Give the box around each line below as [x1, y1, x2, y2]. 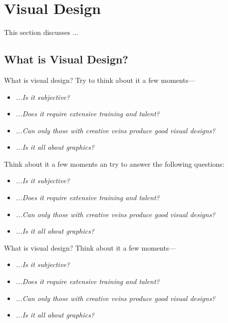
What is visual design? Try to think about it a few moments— [4, 74, 196, 85]
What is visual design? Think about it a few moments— [4, 242, 176, 253]
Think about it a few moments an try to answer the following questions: [4, 158, 225, 169]
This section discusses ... [4, 27, 78, 37]
